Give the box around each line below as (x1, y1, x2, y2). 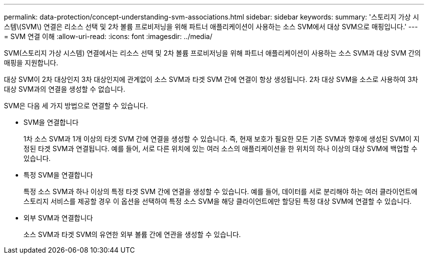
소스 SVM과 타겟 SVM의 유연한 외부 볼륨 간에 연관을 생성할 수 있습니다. (23, 230, 241, 238)
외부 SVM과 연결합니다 (23, 214, 93, 222)
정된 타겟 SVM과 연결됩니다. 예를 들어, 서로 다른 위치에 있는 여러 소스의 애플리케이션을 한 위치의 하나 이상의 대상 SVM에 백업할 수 (23, 144, 418, 153)
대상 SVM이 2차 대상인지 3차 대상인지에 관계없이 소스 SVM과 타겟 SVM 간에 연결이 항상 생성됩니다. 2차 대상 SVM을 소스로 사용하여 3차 (4, 75, 418, 83)
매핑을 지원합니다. (4, 59, 59, 67)
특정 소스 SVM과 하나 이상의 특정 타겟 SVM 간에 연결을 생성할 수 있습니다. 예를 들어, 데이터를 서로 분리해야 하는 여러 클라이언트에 (23, 187, 418, 196)
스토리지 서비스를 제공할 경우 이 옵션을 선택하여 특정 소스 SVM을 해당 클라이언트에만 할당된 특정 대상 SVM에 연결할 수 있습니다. (23, 197, 412, 205)
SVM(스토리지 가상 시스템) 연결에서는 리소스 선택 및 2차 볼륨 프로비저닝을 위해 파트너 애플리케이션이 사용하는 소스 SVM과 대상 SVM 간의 (4, 49, 421, 57)
